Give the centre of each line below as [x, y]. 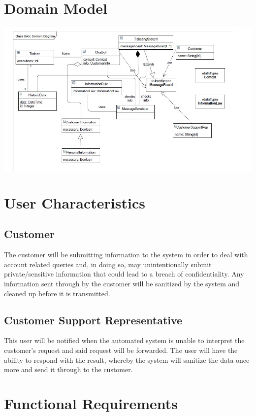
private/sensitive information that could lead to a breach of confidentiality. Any [124, 274]
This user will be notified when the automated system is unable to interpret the [124, 340]
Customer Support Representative [93, 320]
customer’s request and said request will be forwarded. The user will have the [121, 350]
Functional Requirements [91, 403]
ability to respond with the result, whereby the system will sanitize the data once [127, 360]
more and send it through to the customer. [68, 369]
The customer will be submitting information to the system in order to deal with [126, 255]
